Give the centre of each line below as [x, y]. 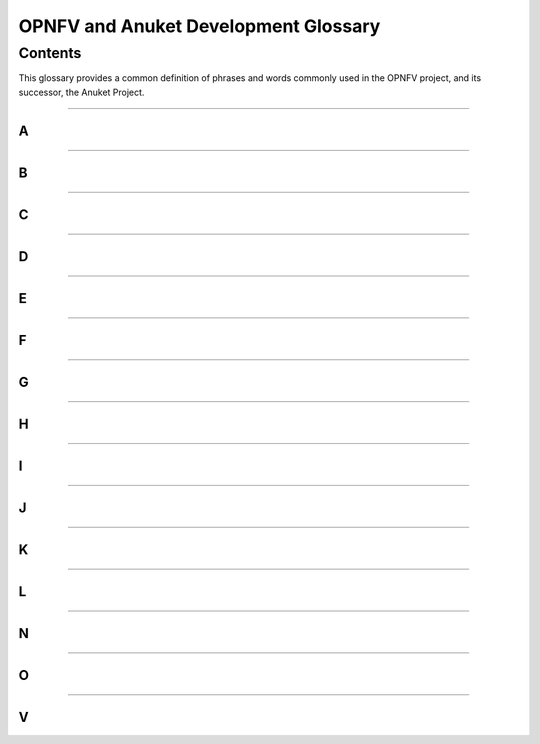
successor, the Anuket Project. [81, 92]
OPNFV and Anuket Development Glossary [199, 26]
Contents [50, 53]
